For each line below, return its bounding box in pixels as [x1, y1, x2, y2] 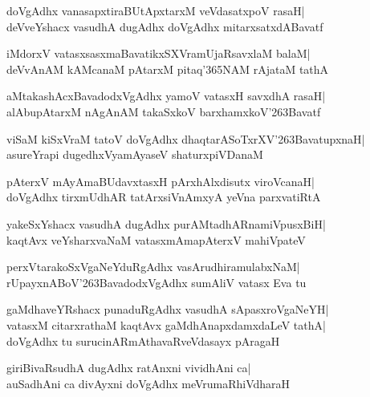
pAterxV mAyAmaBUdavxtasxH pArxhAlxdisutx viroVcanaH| [6, 172, 315, 189]
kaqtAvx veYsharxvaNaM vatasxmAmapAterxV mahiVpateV [6, 231, 306, 248]
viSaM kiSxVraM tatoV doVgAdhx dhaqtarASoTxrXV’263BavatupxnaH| [6, 130, 365, 147]
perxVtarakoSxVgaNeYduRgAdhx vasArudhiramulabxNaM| [6, 258, 300, 275]
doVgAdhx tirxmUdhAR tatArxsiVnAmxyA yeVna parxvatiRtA [6, 188, 321, 205]
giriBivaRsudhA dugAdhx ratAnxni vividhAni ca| [6, 359, 251, 376]
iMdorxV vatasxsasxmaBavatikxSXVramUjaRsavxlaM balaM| [6, 45, 311, 62]
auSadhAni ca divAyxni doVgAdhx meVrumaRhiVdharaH [6, 375, 291, 391]
